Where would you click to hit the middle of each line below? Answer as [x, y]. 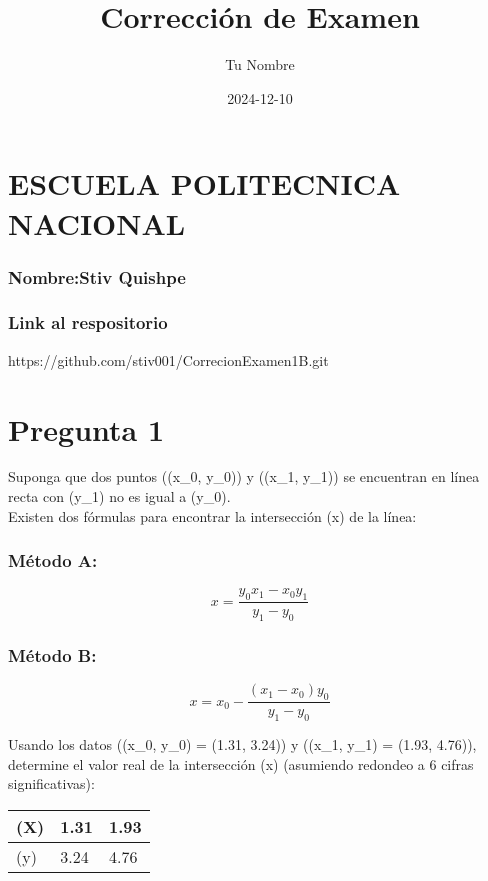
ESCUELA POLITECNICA [204, 183]
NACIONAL [97, 222]
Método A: [53, 560]
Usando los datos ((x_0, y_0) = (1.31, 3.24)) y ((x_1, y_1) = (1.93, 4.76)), [242, 743]
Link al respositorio [88, 322]
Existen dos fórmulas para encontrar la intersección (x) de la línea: [212, 515]
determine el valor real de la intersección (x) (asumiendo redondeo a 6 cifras [241, 763]
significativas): [51, 783]
